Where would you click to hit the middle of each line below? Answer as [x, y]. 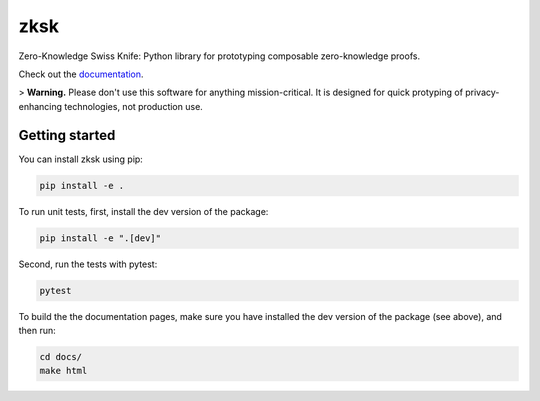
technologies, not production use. [134, 106]
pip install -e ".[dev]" [100, 238]
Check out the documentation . [81, 74]
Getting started [67, 135]
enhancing [40, 106]
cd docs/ [61, 356]
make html [63, 371]
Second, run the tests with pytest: [88, 264]
